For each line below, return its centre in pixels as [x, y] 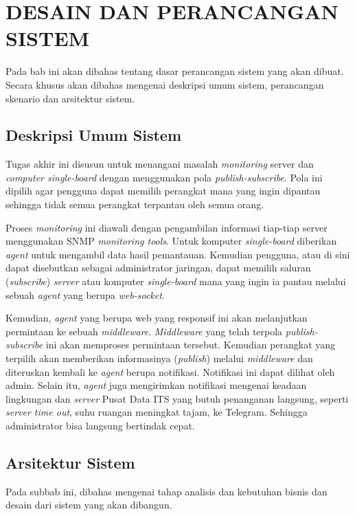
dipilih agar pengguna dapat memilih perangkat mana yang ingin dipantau [163, 191]
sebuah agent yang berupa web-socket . [85, 294]
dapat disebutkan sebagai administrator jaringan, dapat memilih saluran [158, 268]
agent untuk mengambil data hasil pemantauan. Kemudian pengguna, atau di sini [178, 254]
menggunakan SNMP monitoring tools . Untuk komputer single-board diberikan [171, 241]
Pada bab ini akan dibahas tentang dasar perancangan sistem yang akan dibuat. [175, 71]
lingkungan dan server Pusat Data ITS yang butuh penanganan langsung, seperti [177, 398]
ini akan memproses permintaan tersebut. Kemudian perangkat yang [191, 345]
